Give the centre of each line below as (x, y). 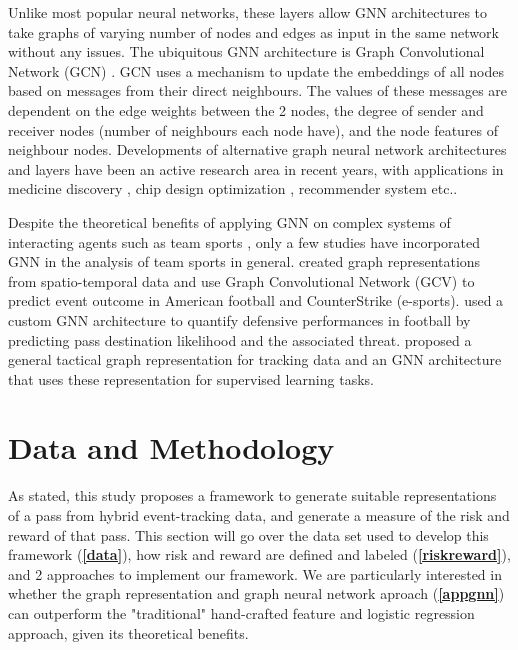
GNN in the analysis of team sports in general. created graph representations (244, 261)
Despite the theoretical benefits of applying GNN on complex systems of (229, 221)
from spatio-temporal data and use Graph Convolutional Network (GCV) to (241, 280)
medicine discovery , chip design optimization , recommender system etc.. (233, 188)
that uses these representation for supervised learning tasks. (191, 378)
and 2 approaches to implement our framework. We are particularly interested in (255, 573)
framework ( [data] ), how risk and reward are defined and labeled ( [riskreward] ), (259, 554)
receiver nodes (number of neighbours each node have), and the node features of (253, 129)
